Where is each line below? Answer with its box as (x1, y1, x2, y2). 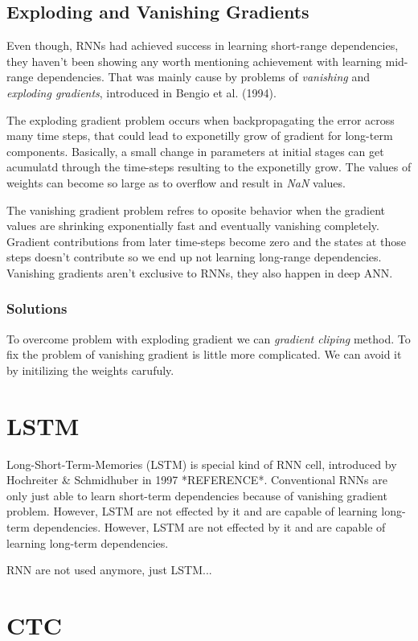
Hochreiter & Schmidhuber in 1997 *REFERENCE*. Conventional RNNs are (6, 471, 387, 488)
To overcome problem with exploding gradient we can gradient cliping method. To (6, 330, 411, 347)
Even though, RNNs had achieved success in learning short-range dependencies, (6, 37, 399, 54)
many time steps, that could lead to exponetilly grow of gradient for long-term (6, 127, 393, 144)
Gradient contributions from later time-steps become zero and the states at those (6, 232, 406, 249)
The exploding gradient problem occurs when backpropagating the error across (6, 111, 395, 128)
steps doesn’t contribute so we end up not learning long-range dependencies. (6, 249, 382, 265)
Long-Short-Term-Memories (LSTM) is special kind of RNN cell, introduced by (6, 455, 397, 472)
